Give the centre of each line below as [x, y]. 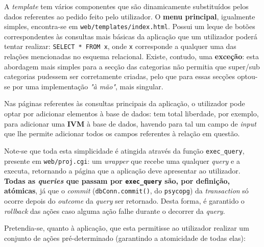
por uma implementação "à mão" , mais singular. [88, 86]
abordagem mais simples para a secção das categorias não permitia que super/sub [132, 66]
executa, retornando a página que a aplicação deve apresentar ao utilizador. [122, 171]
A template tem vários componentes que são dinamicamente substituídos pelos [126, 6]
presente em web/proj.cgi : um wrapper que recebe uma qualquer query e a [122, 160]
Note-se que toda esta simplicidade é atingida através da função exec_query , [124, 150]
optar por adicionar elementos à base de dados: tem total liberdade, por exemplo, [131, 114]
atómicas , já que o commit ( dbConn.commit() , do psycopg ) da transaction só [126, 191]
